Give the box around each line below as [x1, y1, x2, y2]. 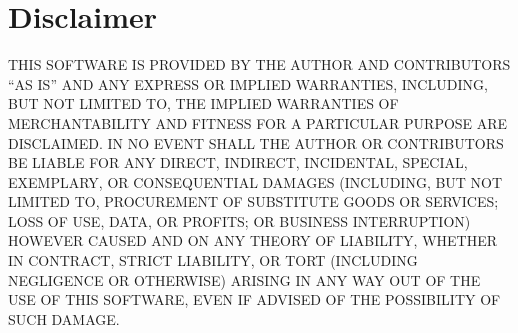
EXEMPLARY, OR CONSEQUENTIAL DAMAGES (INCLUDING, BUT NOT [8, 171, 503, 192]
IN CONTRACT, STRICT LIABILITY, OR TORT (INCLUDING [8, 250, 418, 271]
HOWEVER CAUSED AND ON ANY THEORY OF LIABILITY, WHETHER [8, 230, 498, 251]
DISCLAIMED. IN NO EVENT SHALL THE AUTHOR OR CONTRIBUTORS [8, 132, 504, 153]
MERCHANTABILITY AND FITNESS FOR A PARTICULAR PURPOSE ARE [8, 112, 508, 133]
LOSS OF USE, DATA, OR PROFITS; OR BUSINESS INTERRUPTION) [8, 210, 471, 231]
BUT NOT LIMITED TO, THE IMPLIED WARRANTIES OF [8, 93, 399, 114]
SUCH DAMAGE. [8, 308, 120, 329]
